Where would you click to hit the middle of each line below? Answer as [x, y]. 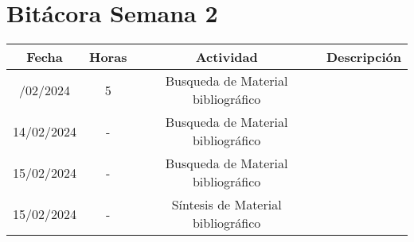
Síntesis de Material [227, 205]
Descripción [363, 57]
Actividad [227, 57]
